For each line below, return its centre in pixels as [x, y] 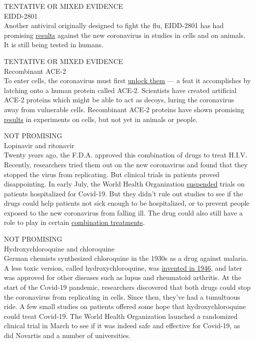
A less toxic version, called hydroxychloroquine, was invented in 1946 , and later [123, 267]
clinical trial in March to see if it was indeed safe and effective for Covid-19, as [122, 326]
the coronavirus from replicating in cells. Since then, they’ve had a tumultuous [122, 296]
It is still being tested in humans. [54, 45]
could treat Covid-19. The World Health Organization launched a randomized [121, 316]
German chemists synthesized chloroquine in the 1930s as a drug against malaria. [126, 258]
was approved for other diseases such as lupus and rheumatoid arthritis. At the [123, 277]
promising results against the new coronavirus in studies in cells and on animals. [125, 35]
